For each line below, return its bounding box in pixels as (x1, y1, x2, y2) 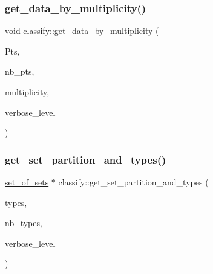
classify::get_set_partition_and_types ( (58, 176, 209, 188)
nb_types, (5, 216, 42, 229)
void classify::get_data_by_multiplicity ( (5, 24, 159, 37)
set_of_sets (5, 176, 49, 188)
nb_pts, (5, 65, 34, 78)
